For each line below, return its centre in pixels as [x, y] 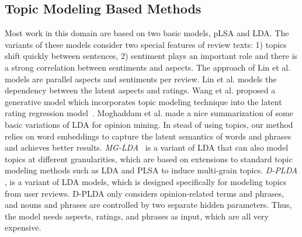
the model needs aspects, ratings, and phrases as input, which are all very [137, 216]
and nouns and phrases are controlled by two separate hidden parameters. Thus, [148, 205]
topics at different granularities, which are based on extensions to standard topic [149, 158]
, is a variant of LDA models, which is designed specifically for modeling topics [146, 181]
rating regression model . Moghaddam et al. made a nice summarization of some [149, 113]
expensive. [23, 227]
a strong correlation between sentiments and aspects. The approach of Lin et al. [148, 67]
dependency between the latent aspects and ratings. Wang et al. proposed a [140, 90]
